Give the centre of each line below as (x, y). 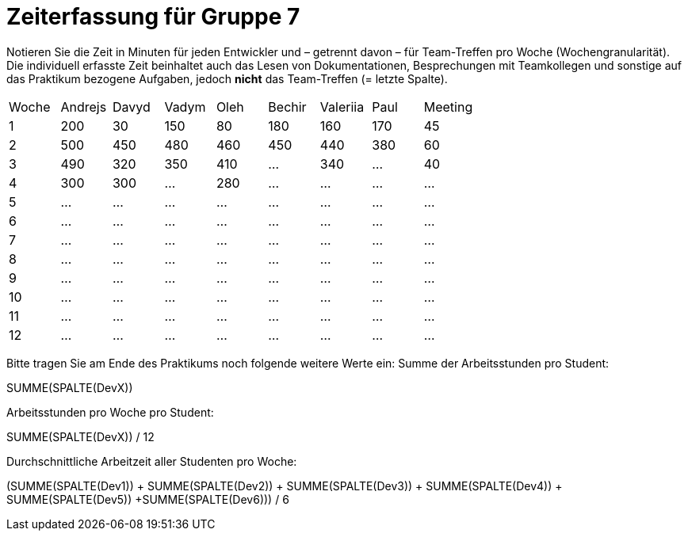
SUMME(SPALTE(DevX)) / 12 (80, 436)
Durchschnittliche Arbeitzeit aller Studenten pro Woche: (152, 461)
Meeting (448, 107)
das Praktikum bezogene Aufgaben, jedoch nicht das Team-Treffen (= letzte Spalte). (227, 78)
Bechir (287, 107)
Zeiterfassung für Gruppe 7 (153, 17)
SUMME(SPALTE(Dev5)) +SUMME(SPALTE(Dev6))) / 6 (148, 499)
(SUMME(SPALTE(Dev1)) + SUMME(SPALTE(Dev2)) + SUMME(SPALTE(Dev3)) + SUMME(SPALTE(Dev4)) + (285, 486)
